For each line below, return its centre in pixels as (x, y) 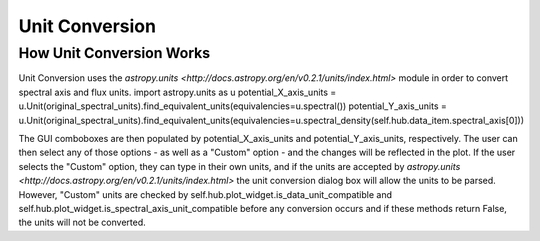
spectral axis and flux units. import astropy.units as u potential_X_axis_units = (177, 92)
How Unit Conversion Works (114, 53)
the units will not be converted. (82, 222)
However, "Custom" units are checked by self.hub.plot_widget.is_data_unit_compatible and (205, 194)
